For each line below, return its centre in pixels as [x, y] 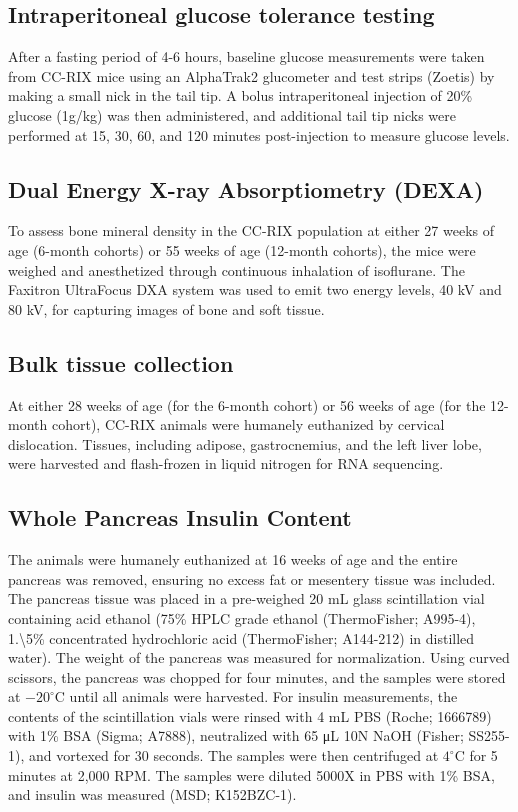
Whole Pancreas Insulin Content [180, 517]
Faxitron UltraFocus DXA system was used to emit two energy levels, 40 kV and [255, 289]
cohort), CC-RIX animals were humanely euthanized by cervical [248, 424]
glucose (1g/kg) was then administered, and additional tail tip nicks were [232, 114]
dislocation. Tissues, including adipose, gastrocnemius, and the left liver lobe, [245, 443]
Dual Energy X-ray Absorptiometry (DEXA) [246, 188]
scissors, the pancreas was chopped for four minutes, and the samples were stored [257, 676]
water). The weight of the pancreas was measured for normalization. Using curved [259, 657]
